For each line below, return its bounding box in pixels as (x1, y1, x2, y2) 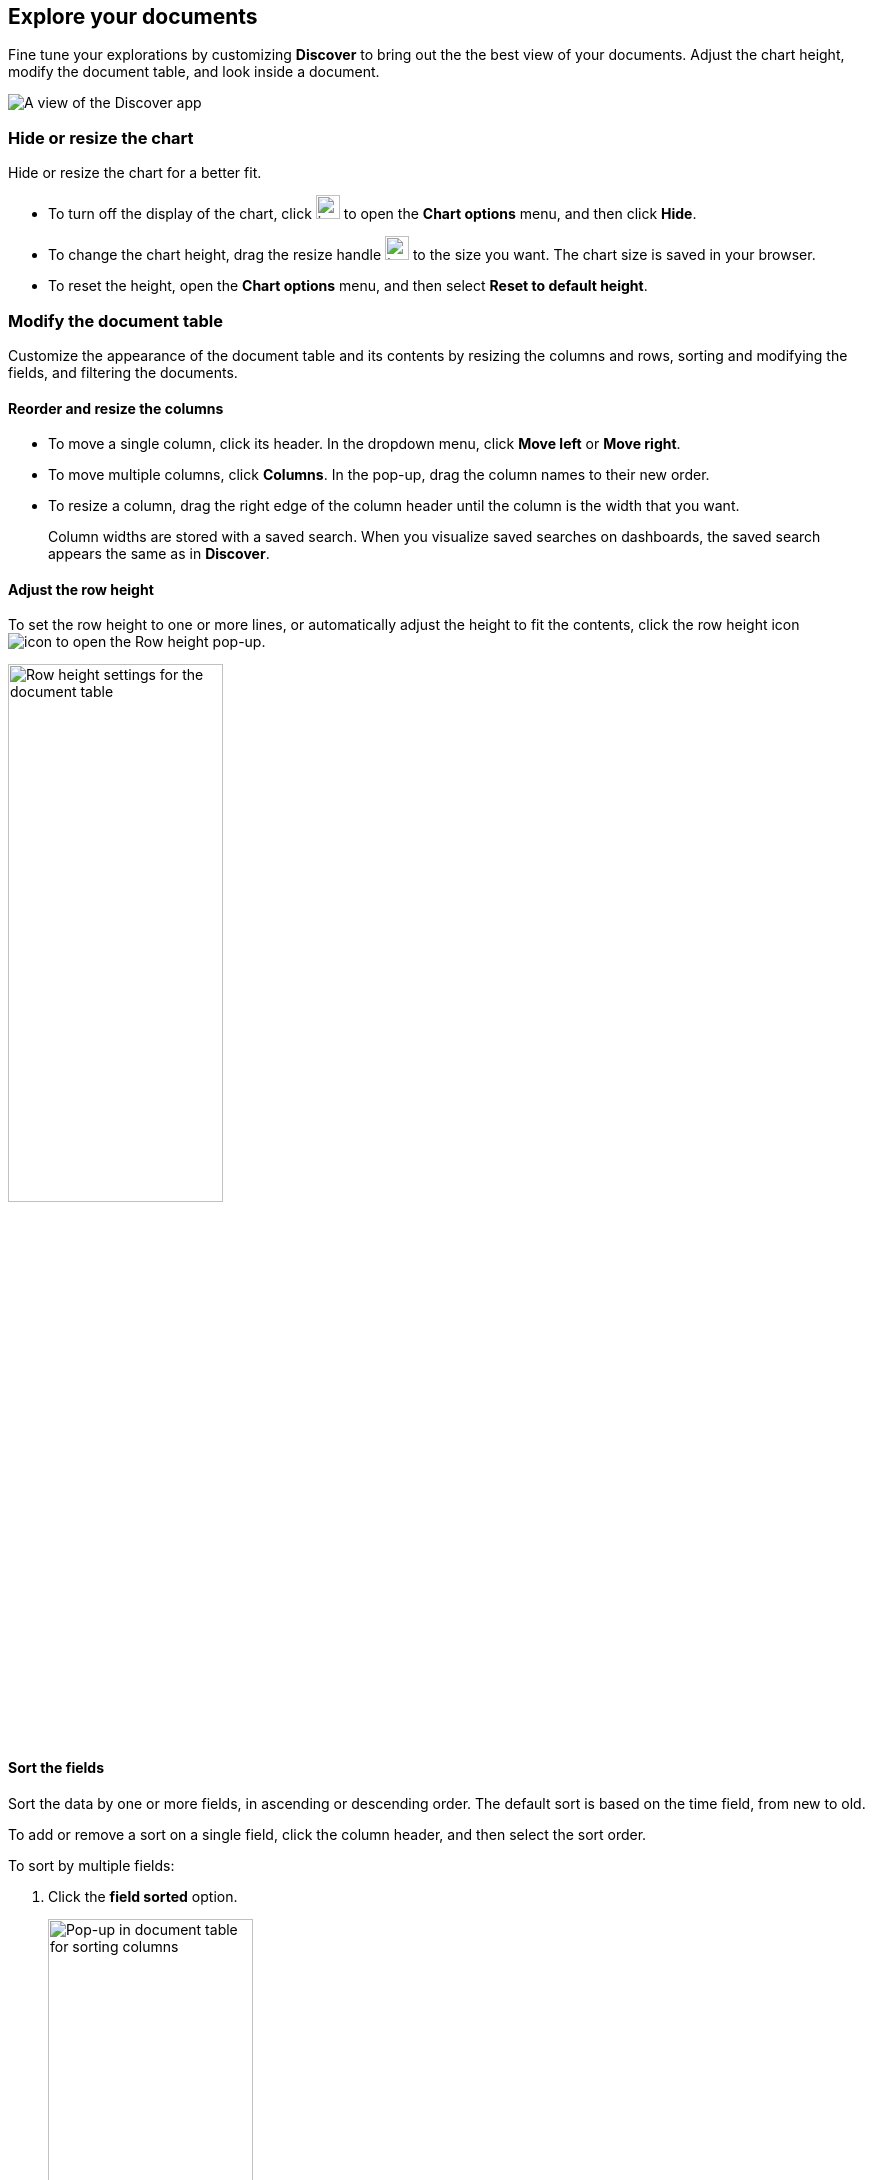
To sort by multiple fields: (8, 1856, 175, 1874)
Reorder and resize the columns (8, 399, 224, 417)
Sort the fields (8, 1758, 104, 1776)
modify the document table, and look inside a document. (8, 63, 380, 81)
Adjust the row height (8, 580, 154, 598)
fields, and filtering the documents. (8, 363, 238, 381)
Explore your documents (8, 4, 258, 29)
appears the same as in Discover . (48, 545, 270, 563)
